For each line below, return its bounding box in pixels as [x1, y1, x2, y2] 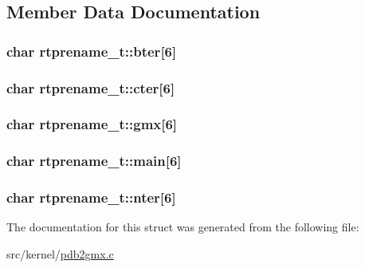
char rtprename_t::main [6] [6, 151, 182, 171]
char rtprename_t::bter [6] [6, 41, 177, 61]
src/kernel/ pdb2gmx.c [6, 245, 114, 262]
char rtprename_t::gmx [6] [6, 114, 178, 134]
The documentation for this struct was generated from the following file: [6, 219, 359, 235]
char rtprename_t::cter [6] [6, 77, 175, 97]
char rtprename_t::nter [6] [6, 187, 176, 207]
